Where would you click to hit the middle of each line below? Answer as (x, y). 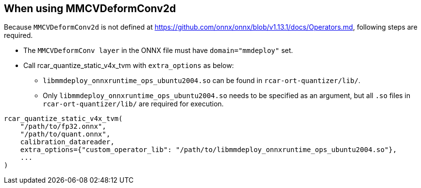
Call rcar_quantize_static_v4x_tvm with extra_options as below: (129, 66)
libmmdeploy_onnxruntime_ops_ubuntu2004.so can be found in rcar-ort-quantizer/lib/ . (202, 81)
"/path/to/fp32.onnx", (63, 127)
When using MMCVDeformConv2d (90, 9)
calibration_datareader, (67, 142)
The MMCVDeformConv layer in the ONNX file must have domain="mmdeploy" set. (158, 51)
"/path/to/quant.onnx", (65, 134)
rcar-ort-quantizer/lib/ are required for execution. (133, 104)
